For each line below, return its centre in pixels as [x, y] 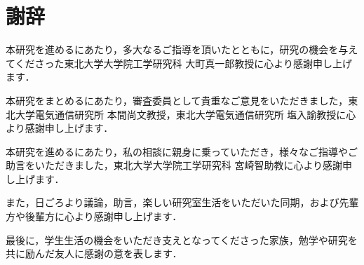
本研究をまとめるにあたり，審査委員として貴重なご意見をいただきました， [177, 100]
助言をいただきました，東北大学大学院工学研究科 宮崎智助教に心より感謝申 [179, 165]
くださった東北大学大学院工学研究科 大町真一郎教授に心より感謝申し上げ [183, 63]
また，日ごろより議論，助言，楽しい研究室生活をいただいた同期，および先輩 [182, 202]
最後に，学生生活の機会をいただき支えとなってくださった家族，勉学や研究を [182, 239]
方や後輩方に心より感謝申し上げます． [94, 216]
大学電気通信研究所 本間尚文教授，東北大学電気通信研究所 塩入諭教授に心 [186, 114]
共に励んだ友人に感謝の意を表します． [94, 253]
